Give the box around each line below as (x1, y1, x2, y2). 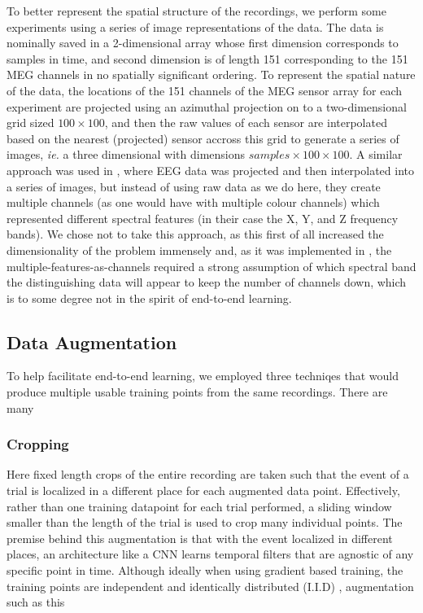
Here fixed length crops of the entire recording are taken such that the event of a (7, 466, 409, 483)
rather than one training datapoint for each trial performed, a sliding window (7, 497, 392, 514)
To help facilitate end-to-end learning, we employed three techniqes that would (7, 367, 399, 384)
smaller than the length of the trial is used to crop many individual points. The (7, 514, 403, 531)
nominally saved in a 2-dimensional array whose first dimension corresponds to (7, 34, 399, 51)
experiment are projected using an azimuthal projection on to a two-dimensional (7, 98, 407, 115)
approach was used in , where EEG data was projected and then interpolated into (7, 161, 415, 178)
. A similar (349, 146, 403, 163)
